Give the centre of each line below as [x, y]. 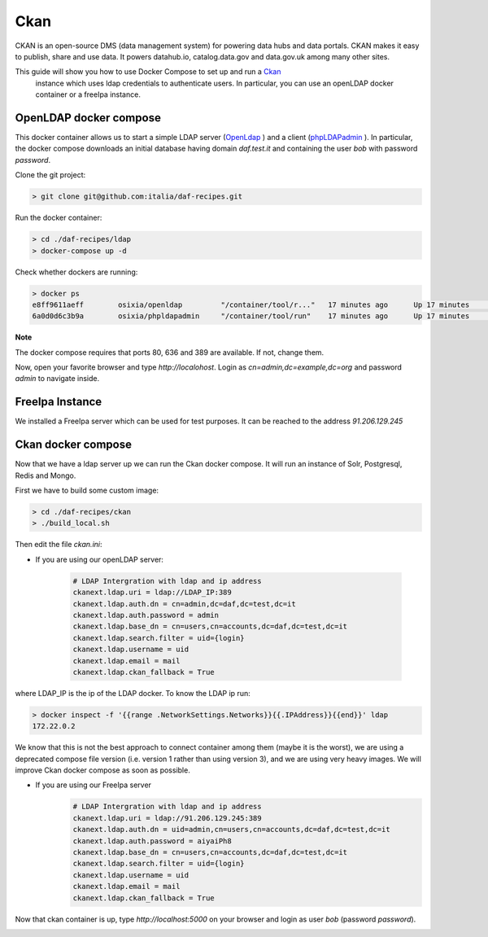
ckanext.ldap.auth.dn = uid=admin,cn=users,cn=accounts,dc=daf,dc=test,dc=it [231, 830]
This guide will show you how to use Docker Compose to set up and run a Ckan [148, 72]
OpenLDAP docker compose [88, 118]
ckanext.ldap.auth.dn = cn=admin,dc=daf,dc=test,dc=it [184, 604]
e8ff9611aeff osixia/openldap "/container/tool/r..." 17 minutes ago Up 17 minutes [251, 304]
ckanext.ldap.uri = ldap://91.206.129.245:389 [167, 818]
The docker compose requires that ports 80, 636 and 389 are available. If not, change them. [170, 352]
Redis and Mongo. [46, 475]
